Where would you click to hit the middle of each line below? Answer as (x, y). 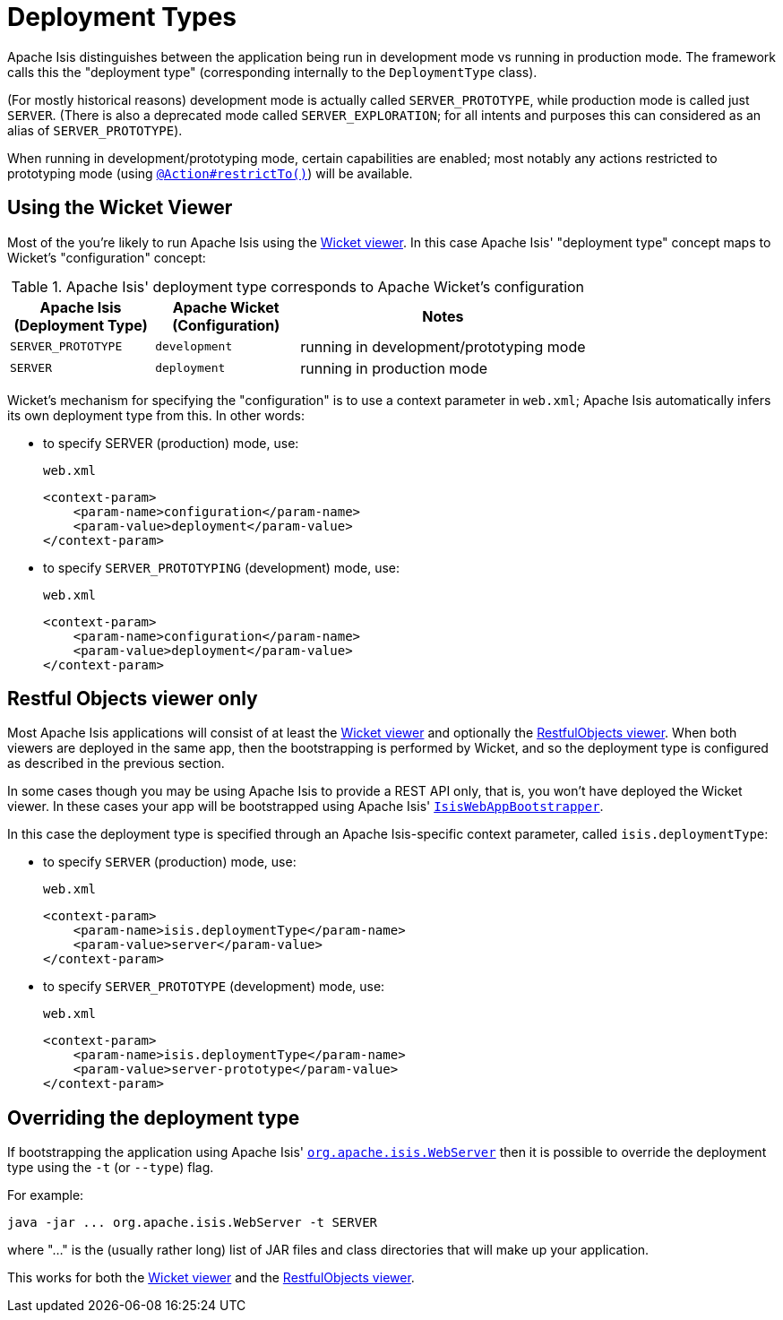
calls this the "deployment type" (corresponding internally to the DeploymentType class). (272, 72)
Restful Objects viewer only (133, 699)
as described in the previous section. (116, 764)
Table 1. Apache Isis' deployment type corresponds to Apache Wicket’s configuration (298, 286)
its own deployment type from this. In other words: (156, 415)
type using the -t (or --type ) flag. (111, 1168)
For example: (46, 1195)
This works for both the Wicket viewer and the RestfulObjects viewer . (211, 1278)
